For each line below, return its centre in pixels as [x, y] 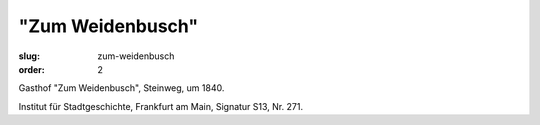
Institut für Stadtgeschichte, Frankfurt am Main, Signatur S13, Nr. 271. [161, 106]
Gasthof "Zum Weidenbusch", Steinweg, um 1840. [121, 88]
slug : [29, 56]
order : [31, 69]
